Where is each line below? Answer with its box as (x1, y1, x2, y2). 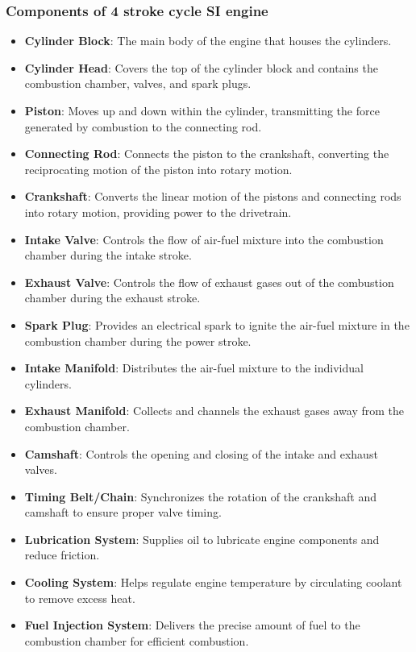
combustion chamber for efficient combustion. (24, 632, 249, 649)
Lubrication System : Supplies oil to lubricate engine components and (24, 530, 380, 547)
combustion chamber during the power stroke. (24, 332, 252, 349)
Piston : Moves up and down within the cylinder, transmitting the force (24, 102, 380, 118)
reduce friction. (24, 546, 100, 563)
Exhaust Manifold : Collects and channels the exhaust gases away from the (24, 402, 405, 419)
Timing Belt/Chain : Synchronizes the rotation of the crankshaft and (24, 488, 377, 505)
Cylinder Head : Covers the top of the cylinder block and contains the (24, 59, 378, 76)
